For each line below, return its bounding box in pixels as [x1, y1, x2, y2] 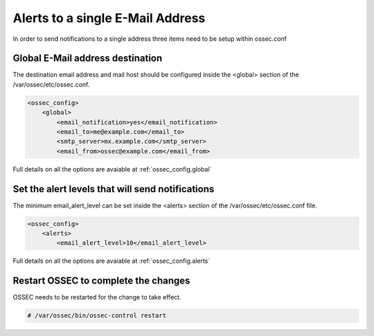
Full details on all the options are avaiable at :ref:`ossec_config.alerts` [12, 256, 211, 265]
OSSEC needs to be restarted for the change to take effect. [12, 293, 181, 301]
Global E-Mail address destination [12, 53, 163, 64]
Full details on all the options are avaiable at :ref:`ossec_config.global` [12, 165, 212, 173]
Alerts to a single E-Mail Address [12, 10, 206, 26]
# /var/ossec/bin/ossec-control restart [27, 312, 166, 319]
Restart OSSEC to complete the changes [12, 275, 190, 287]
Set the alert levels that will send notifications [12, 183, 215, 195]
